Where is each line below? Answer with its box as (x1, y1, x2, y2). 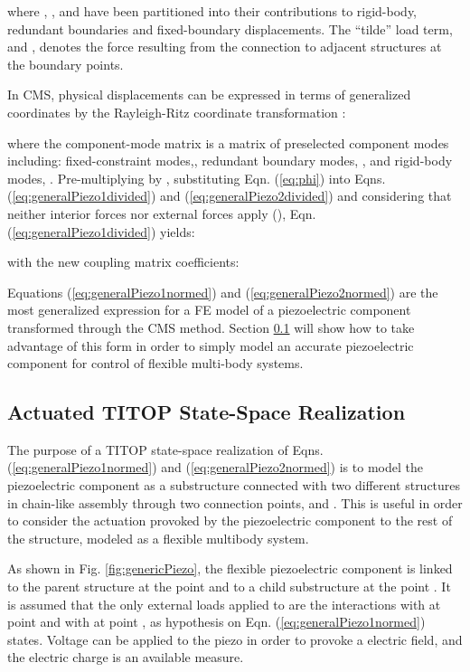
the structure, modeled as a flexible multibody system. (7, 528, 309, 547)
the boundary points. (7, 54, 124, 73)
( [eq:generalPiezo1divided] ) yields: (7, 222, 195, 241)
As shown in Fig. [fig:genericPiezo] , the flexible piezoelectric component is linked (7, 559, 453, 578)
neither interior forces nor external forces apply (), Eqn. (7, 203, 316, 222)
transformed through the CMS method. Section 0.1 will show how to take (7, 317, 415, 336)
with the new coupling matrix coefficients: (7, 252, 240, 271)
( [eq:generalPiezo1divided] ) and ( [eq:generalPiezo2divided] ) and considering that (7, 186, 452, 205)
